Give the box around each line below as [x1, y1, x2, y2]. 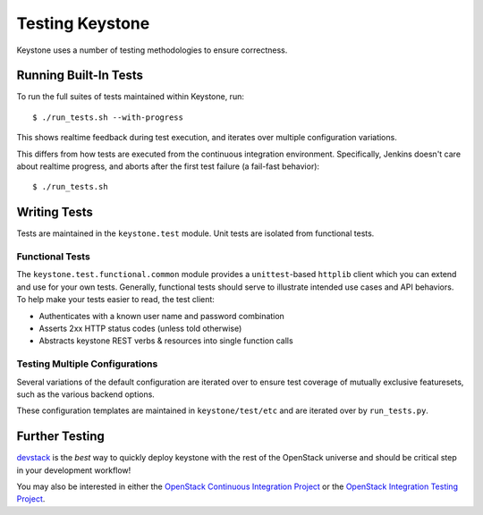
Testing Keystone [16, 13, 150, 33]
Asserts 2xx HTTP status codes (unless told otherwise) [38, 323, 242, 334]
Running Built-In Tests [16, 68, 143, 83]
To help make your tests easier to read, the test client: [16, 294, 215, 305]
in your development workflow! [16, 465, 131, 476]
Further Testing [16, 429, 105, 444]
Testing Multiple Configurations [16, 358, 158, 370]
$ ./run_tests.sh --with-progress [32, 112, 183, 122]
